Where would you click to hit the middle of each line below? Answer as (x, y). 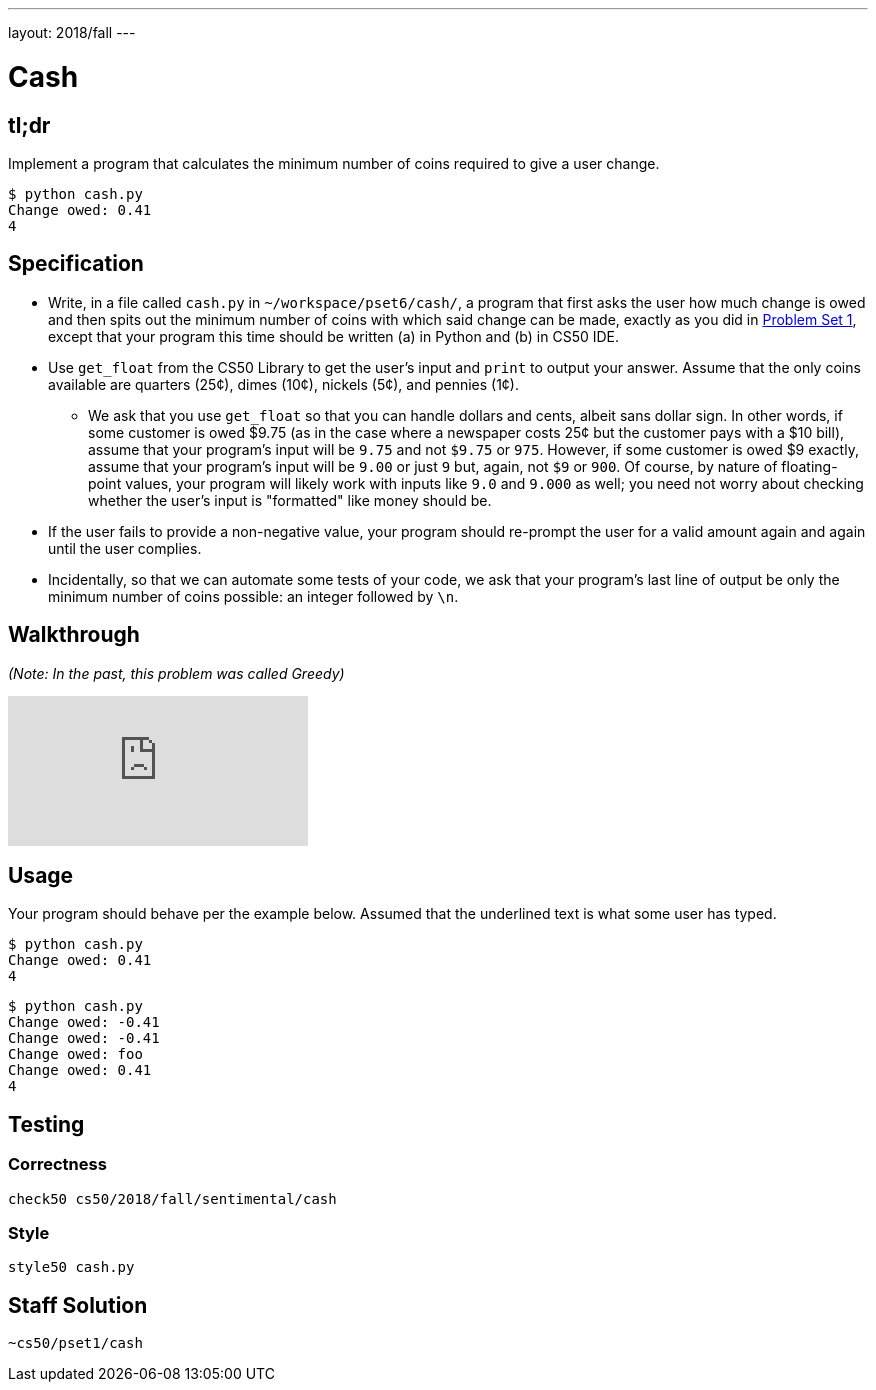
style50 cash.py (71, 1267)
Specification (76, 264)
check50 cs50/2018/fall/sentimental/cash (172, 1198)
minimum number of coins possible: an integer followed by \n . (253, 596)
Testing (46, 1124)
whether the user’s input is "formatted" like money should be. (290, 500)
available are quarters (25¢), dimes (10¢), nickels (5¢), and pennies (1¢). (284, 384)
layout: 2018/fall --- (72, 32)
